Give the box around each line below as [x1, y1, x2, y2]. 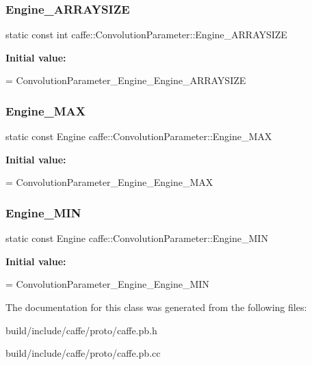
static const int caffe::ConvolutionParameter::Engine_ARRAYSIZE [5, 27, 287, 42]
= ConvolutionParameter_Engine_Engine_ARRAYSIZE [5, 73, 246, 87]
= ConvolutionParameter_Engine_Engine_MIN [5, 277, 209, 291]
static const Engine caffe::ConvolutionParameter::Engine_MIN [5, 231, 268, 245]
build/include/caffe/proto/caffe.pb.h [5, 323, 157, 337]
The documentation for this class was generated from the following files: [5, 300, 307, 314]
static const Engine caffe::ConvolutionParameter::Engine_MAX [5, 129, 272, 144]
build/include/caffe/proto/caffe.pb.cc [5, 346, 161, 360]
